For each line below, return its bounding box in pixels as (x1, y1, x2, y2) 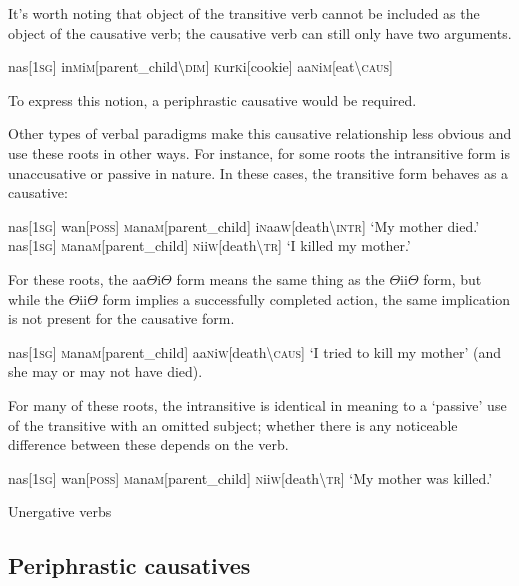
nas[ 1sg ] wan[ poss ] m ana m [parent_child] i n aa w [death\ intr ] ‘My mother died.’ (8, 215, 480, 236)
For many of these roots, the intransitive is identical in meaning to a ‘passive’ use (8, 394, 507, 415)
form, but (423, 268, 482, 289)
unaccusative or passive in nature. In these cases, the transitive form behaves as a (8, 162, 509, 183)
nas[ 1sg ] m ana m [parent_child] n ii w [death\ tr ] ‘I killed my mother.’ (8, 235, 411, 256)
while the (8, 288, 64, 309)
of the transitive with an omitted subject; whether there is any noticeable (8, 414, 458, 435)
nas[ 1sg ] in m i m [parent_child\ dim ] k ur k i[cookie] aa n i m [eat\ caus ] (8, 56, 393, 77)
